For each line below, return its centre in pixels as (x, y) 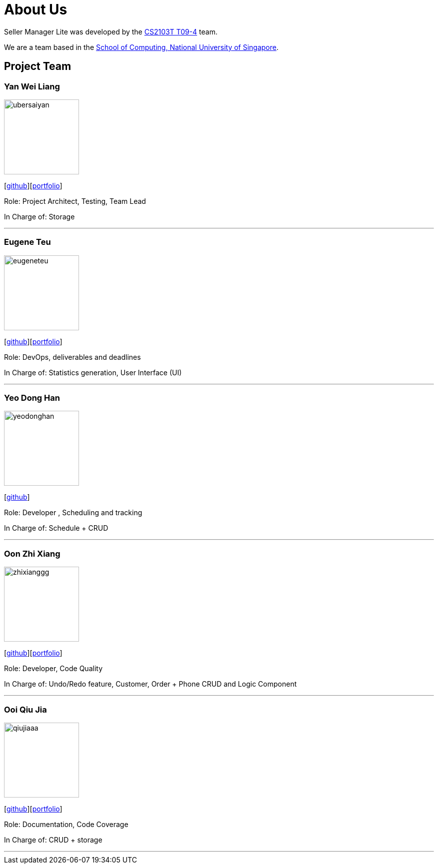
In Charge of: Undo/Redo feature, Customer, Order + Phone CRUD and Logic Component (150, 684)
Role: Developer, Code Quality (53, 669)
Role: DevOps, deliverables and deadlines (72, 357)
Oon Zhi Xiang (32, 553)
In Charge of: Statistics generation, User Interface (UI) (93, 372)
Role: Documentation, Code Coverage (66, 824)
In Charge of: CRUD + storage (53, 840)
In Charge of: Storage (39, 216)
